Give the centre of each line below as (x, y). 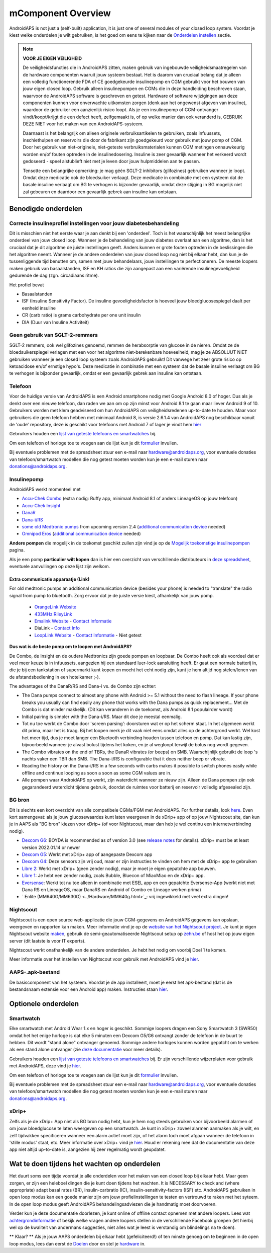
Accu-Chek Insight (41, 505)
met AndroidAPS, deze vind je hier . (45, 1066)
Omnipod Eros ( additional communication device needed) (81, 534)
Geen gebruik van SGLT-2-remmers (53, 335)
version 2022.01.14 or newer (51, 847)
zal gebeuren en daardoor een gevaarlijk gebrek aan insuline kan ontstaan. (100, 192)
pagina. (17, 550)
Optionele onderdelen (44, 1004)
